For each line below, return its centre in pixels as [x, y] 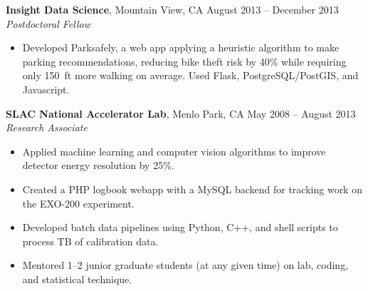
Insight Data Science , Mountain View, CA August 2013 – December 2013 [172, 9]
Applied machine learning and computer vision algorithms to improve [174, 151]
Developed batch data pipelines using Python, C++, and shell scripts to [180, 227]
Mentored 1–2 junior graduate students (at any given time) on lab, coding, [185, 265]
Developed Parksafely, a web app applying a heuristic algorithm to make [181, 47]
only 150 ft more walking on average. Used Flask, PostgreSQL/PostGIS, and [190, 75]
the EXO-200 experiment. [78, 203]
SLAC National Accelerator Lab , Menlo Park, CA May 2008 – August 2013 [181, 113]
